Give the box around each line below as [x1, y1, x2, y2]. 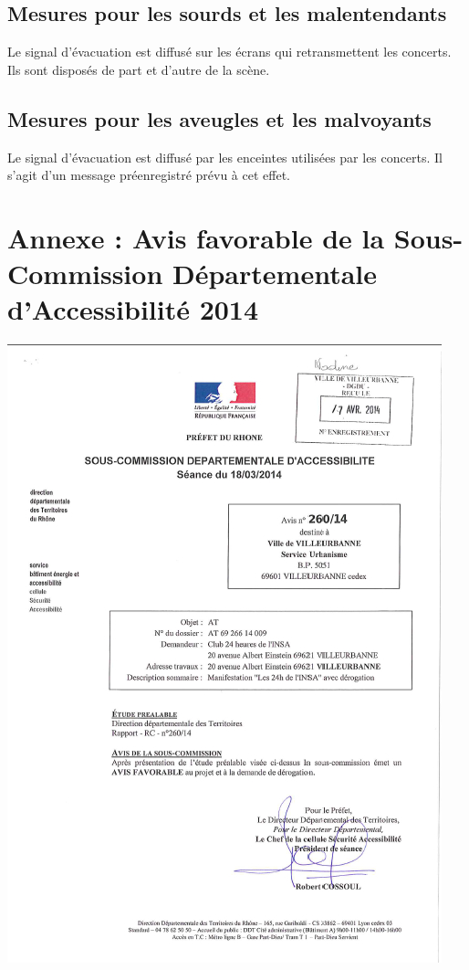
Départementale [172, 255, 377, 292]
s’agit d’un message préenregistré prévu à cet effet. [7, 165, 290, 185]
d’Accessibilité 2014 [7, 290, 259, 328]
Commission [7, 255, 163, 292]
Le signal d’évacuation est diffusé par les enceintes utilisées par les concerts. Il [7, 147, 443, 166]
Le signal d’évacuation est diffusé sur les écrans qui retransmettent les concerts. [7, 42, 452, 61]
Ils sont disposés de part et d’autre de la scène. [7, 59, 270, 79]
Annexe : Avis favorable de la [7, 218, 385, 256]
